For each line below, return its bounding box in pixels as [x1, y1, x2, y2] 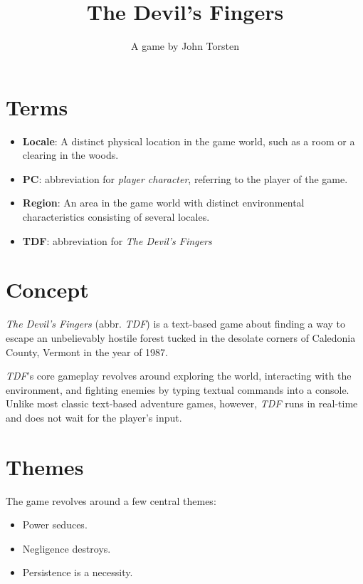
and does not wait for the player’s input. [6, 410, 182, 424]
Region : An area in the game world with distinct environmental [22, 195, 305, 210]
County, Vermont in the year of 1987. [6, 344, 168, 359]
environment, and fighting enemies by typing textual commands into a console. [6, 382, 349, 397]
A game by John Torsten [131, 38, 239, 53]
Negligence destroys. [22, 541, 111, 556]
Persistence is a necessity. [22, 565, 133, 580]
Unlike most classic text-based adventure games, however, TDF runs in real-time [6, 396, 358, 411]
